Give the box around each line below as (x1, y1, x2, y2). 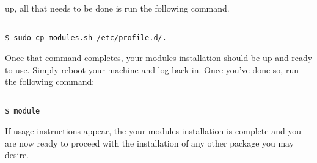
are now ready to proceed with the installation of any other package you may (5, 136, 294, 149)
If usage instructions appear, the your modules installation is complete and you (5, 125, 302, 137)
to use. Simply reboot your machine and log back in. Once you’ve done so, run (5, 63, 299, 76)
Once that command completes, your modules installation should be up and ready (5, 51, 313, 63)
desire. (5, 148, 29, 161)
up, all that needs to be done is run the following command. (5, 2, 230, 14)
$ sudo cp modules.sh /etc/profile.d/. (5, 34, 167, 43)
